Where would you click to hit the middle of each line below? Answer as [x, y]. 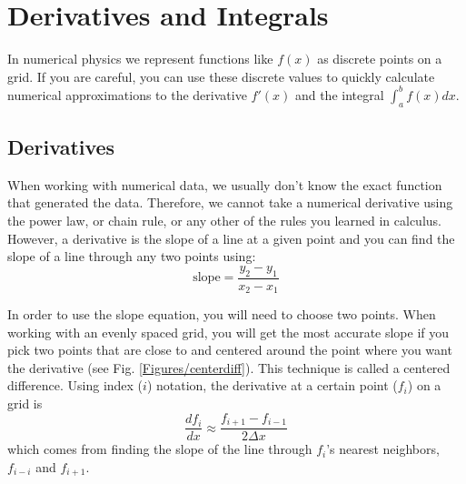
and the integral [339, 94]
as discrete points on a [380, 59]
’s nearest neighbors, [383, 449]
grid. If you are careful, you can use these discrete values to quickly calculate [221, 76]
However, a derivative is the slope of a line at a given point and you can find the [231, 238]
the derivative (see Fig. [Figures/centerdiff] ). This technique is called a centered [229, 367]
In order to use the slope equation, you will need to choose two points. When [222, 314]
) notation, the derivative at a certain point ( [272, 385]
